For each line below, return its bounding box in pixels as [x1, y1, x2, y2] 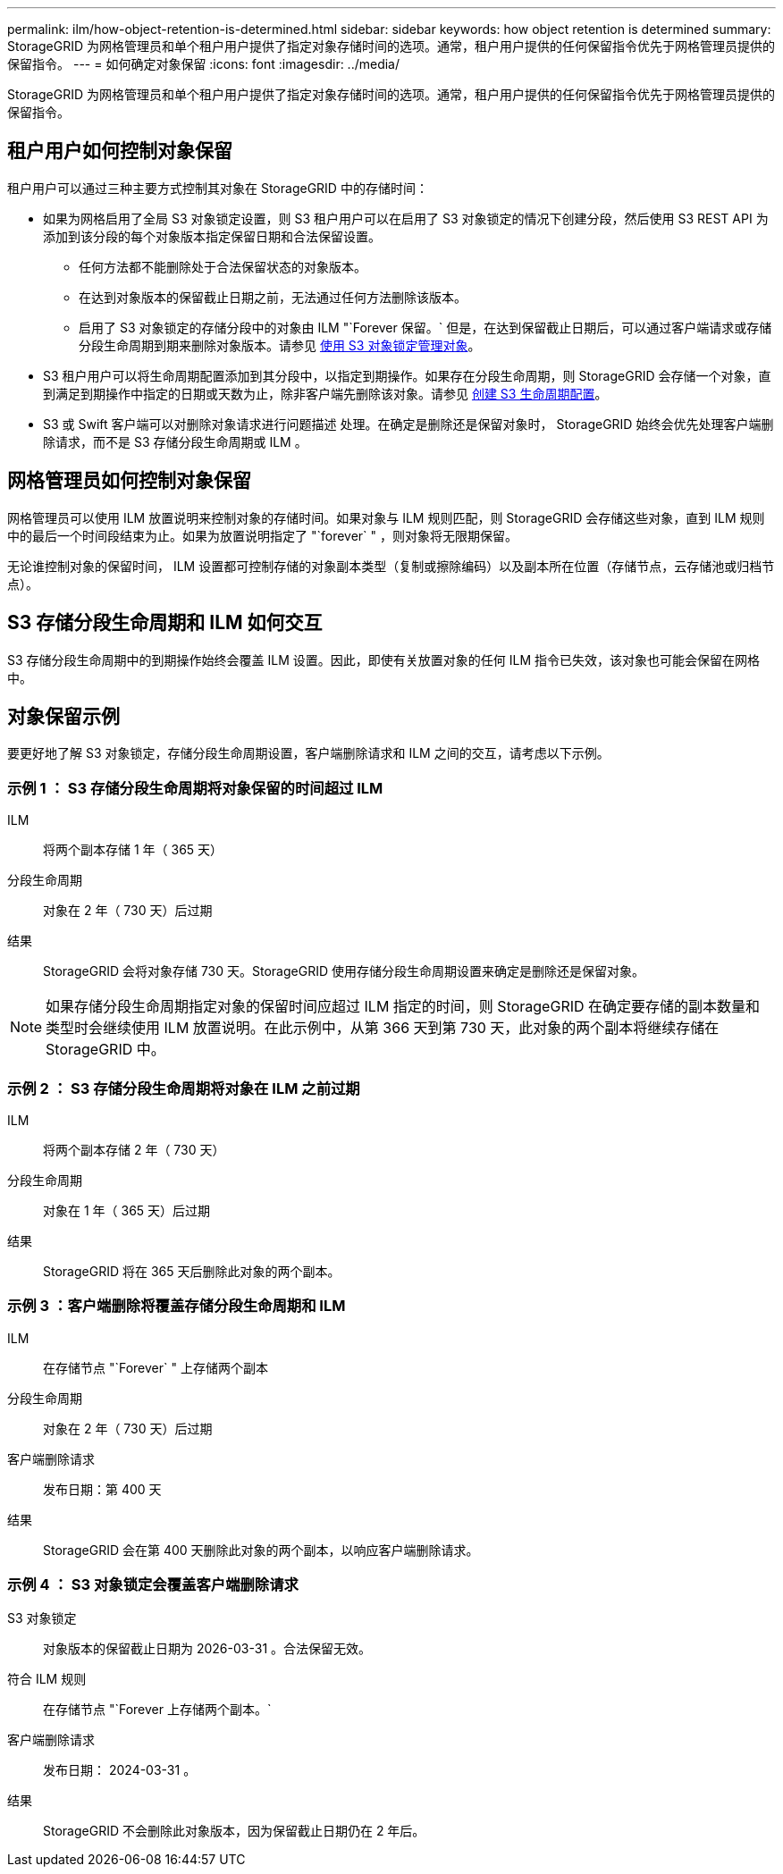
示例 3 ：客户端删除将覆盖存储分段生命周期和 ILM [7, 1297, 346, 1315]
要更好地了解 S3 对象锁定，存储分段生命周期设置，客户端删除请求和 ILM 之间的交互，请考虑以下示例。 [7, 745, 610, 761]
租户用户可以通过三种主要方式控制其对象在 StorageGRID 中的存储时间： [7, 180, 428, 196]
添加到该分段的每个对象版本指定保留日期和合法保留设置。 [43, 228, 381, 244]
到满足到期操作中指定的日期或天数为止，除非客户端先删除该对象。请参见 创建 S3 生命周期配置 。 [43, 385, 608, 401]
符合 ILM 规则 [7, 1671, 87, 1687]
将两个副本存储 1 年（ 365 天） [43, 842, 223, 858]
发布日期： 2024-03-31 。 [43, 1762, 197, 1778]
